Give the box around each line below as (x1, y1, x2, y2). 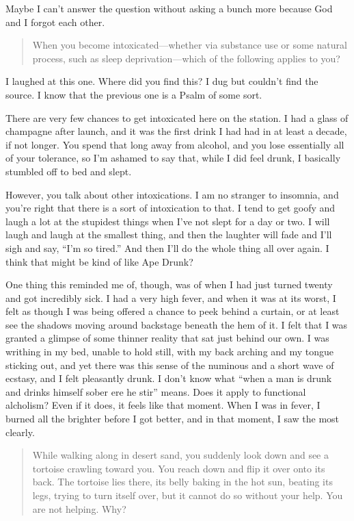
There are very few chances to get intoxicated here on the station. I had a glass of (5, 110, 349, 125)
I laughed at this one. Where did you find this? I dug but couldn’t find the (5, 74, 318, 88)
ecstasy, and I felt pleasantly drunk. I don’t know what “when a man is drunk (5, 371, 332, 385)
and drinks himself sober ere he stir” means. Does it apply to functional (5, 384, 306, 398)
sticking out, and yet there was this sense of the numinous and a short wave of (5, 357, 334, 372)
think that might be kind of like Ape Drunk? (5, 254, 193, 268)
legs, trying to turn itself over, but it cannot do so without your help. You (32, 488, 343, 502)
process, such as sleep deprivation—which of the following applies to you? (32, 51, 340, 65)
